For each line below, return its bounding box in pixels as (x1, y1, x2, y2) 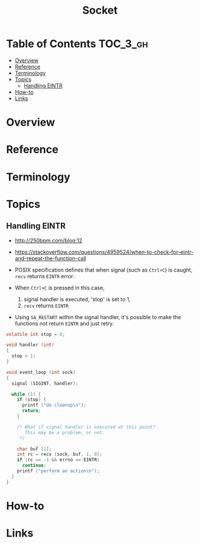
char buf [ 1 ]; (17, 446, 52, 452)
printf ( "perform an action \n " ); (17, 468, 100, 474)
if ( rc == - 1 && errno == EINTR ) (17, 457, 100, 463)
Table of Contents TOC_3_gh (6, 37, 148, 51)
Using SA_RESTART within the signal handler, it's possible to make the (14, 313, 182, 320)
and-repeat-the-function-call (14, 254, 86, 262)
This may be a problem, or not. (24, 429, 105, 435)
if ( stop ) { (17, 397, 46, 402)
